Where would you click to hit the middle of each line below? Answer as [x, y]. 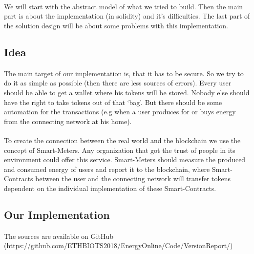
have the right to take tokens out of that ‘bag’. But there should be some [113, 102]
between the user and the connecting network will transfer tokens [133, 179]
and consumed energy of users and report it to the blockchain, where [107, 169]
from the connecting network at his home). [68, 121]
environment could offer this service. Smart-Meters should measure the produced [125, 159]
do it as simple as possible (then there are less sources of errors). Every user [118, 83]
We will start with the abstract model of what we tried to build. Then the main [124, 6]
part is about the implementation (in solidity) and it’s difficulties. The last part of [127, 16]
